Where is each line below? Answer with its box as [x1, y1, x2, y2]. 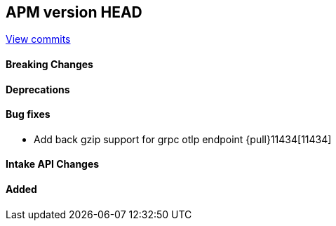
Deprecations [6, 83, 70, 95]
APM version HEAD [6, 4, 142, 21]
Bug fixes [6, 108, 51, 121]
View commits [6, 33, 71, 46]
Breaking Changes [6, 58, 93, 71]
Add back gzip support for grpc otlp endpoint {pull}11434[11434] [34, 133, 332, 145]
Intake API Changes [6, 158, 100, 171]
